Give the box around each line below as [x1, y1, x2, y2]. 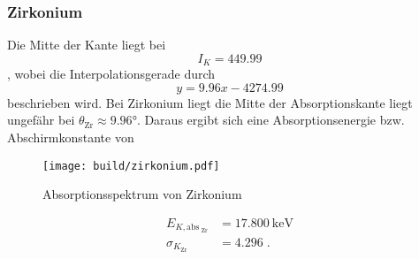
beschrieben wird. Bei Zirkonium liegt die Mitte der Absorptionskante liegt [7, 93, 413, 111]
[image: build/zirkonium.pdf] [42, 159, 220, 172]
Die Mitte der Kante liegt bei [7, 35, 166, 54]
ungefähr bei [7, 110, 75, 129]
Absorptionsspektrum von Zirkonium [42, 185, 242, 203]
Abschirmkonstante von [7, 128, 134, 147]
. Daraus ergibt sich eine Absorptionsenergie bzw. [136, 110, 405, 129]
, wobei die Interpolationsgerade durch [7, 65, 216, 83]
